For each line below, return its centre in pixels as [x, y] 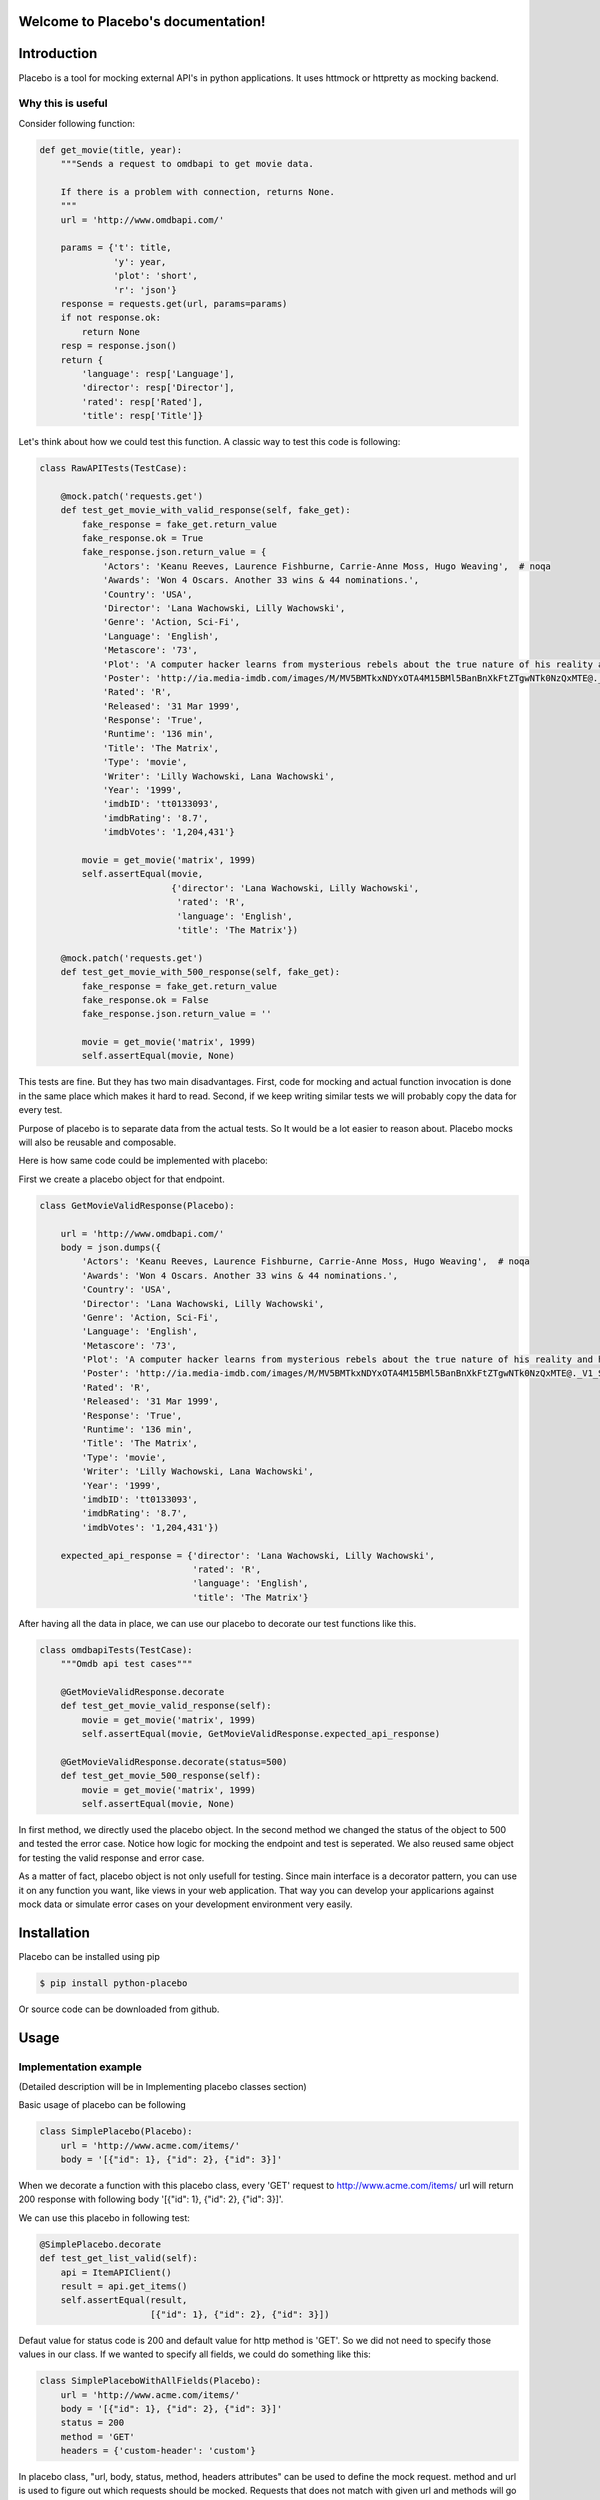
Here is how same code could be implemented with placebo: [143, 1161]
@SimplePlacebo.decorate [100, 2244]
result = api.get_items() [124, 2286]
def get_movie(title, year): [111, 149]
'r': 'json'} [145, 289]
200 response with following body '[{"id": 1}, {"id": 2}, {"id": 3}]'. [151, 2199]
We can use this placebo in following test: [104, 2217]
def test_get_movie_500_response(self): [161, 1776]
